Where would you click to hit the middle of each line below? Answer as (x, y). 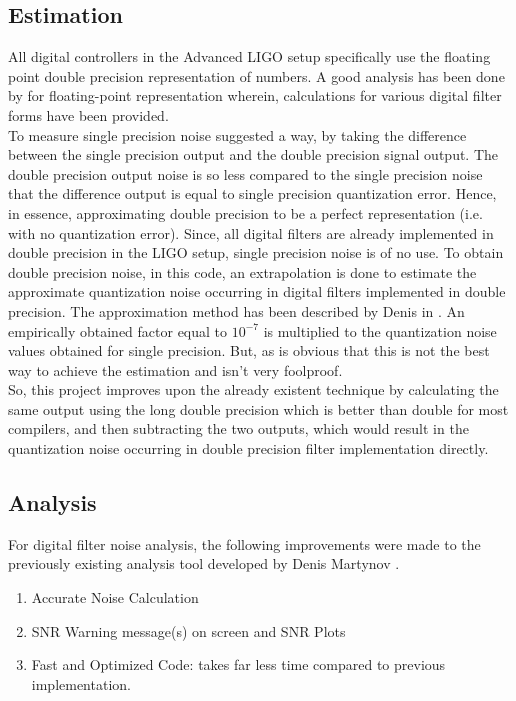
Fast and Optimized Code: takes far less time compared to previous (238, 664)
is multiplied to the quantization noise (380, 330)
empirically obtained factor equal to (118, 330)
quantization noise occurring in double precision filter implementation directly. (248, 448)
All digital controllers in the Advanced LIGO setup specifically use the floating (249, 56)
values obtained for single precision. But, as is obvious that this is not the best (249, 350)
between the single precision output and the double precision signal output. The (253, 154)
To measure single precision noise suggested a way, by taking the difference (237, 134)
